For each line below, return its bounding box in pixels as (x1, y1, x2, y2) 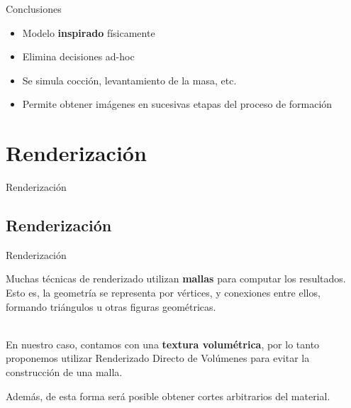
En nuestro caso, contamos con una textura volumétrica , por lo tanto (6, 336, 320, 351)
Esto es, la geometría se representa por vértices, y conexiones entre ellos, (6, 285, 321, 300)
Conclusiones (6, 1, 62, 16)
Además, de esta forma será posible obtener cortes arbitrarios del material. (6, 388, 330, 403)
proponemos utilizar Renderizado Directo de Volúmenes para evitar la (6, 351, 310, 365)
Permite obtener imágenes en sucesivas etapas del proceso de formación (22, 97, 333, 111)
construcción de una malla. (6, 365, 123, 380)
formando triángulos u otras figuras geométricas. (6, 299, 216, 314)
